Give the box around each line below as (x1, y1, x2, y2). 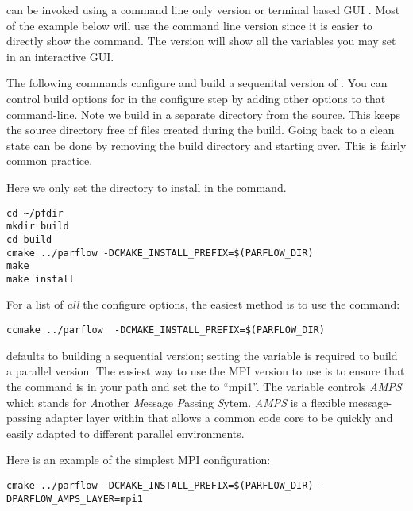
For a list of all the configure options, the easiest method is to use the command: (6, 296, 400, 313)
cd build (6, 233, 52, 245)
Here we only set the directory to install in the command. (6, 179, 287, 195)
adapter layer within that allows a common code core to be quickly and (45, 409, 393, 426)
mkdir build (6, 221, 69, 232)
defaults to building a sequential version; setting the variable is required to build (6, 347, 398, 363)
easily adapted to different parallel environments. (6, 425, 245, 441)
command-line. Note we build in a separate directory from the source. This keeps (6, 106, 400, 122)
